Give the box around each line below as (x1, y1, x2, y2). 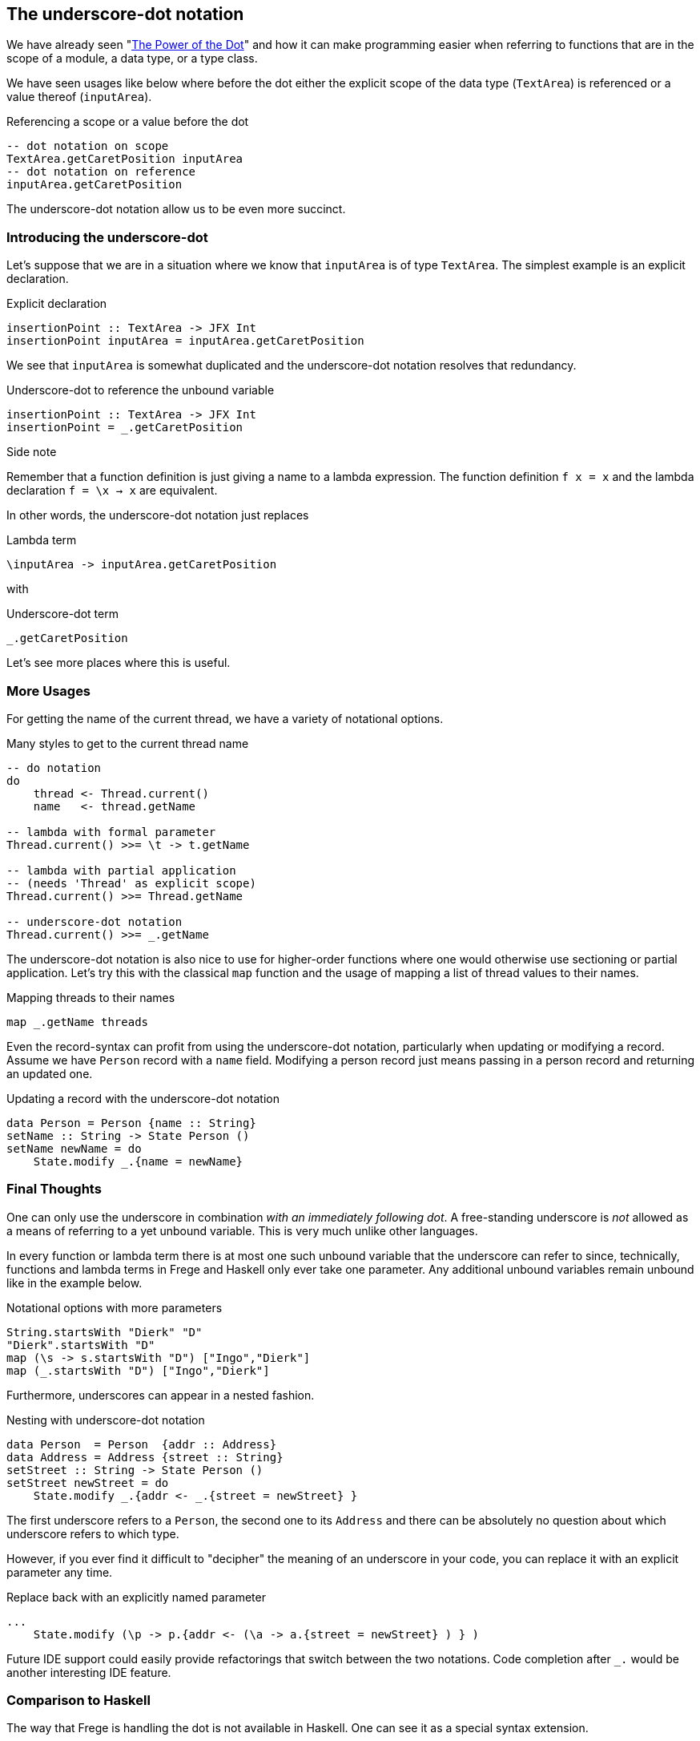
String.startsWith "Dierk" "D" (6, 1325, 203, 1339)
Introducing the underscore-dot (6, 228, 208, 245)
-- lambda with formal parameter (6, 825, 216, 838)
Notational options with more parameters (6, 1300, 223, 1315)
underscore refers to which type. (6, 1526, 179, 1541)
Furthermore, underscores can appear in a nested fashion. (6, 1388, 315, 1402)
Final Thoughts (6, 1181, 102, 1198)
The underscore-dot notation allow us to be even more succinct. (6, 202, 346, 216)
